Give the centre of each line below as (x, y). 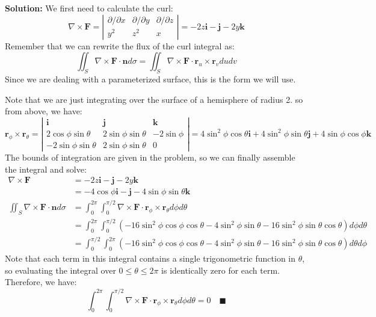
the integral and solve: (46, 169)
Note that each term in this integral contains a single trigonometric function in (150, 258)
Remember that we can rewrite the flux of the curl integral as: (120, 45)
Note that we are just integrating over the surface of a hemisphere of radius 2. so (154, 99)
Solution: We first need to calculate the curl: (89, 8)
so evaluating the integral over (60, 270)
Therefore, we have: (41, 282)
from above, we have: (44, 111)
